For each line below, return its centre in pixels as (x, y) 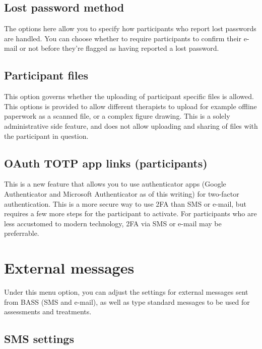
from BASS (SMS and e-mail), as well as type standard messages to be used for (127, 301)
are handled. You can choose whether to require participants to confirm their (123, 38)
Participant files (46, 75)
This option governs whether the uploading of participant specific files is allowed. (129, 96)
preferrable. (22, 233)
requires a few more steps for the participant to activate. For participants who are (130, 213)
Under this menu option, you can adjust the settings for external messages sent (126, 292)
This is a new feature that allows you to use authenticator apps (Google (115, 184)
